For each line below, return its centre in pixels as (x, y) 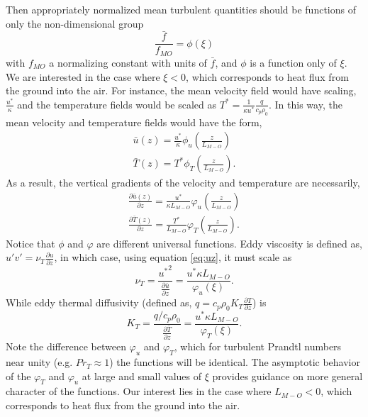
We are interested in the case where (83, 76)
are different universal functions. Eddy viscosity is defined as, (229, 243)
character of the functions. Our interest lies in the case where (139, 391)
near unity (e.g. (39, 362)
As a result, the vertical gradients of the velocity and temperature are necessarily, (183, 183)
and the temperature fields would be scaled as (117, 104)
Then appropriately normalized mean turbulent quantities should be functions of (181, 9)
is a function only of (293, 62)
